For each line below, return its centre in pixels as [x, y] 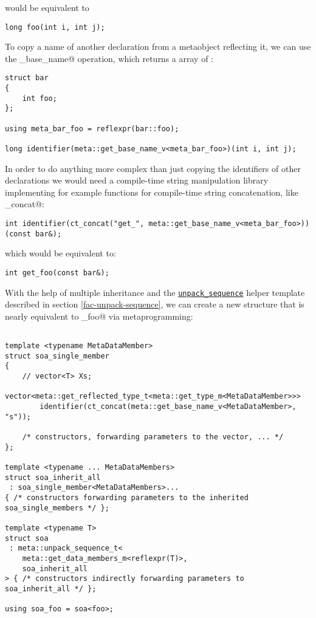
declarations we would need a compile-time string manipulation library [137, 180]
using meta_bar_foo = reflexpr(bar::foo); [92, 129]
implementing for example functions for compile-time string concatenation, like [152, 192]
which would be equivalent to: [60, 253]
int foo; [39, 98]
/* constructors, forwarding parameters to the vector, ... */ [153, 437]
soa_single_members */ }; [57, 508]
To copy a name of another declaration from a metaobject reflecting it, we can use [158, 46]
